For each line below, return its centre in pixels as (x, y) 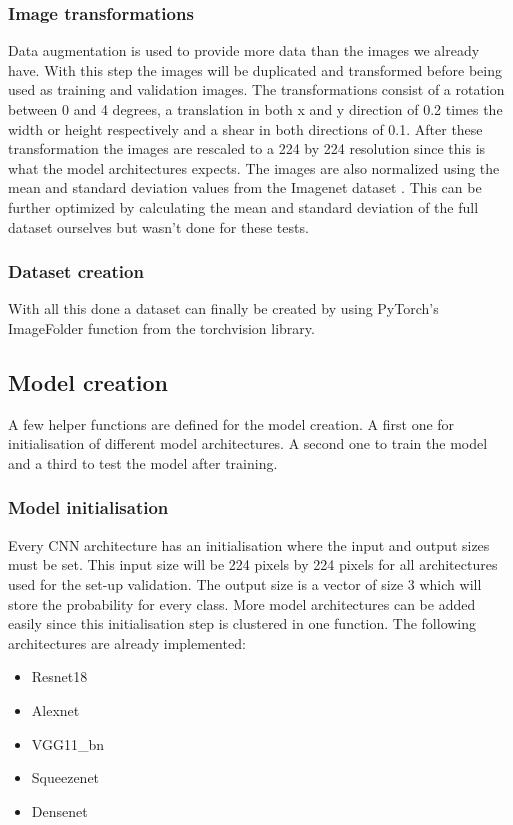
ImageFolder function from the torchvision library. (161, 327)
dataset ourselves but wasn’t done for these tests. (158, 226)
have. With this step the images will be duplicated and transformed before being (255, 69)
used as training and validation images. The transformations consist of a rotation (256, 89)
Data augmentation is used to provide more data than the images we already (244, 50)
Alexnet (55, 709)
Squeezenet (65, 777)
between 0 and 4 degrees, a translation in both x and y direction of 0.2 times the (255, 109)
